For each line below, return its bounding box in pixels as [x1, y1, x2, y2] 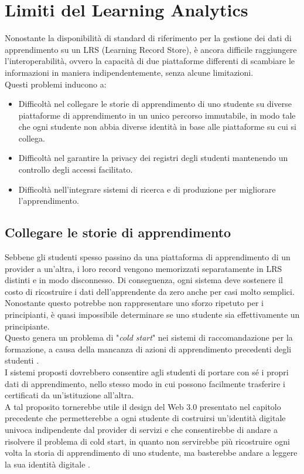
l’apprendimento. [18, 194, 79, 207]
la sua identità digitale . [5, 458, 90, 470]
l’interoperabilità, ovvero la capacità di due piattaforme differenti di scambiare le [5, 55, 295, 67]
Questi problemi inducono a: [5, 78, 107, 90]
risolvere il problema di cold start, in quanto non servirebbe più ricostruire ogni [5, 435, 290, 447]
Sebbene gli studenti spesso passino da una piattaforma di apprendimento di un [5, 251, 291, 263]
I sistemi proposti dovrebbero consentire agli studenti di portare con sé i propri [5, 365, 289, 378]
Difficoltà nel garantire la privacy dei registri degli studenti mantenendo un [18, 152, 288, 164]
